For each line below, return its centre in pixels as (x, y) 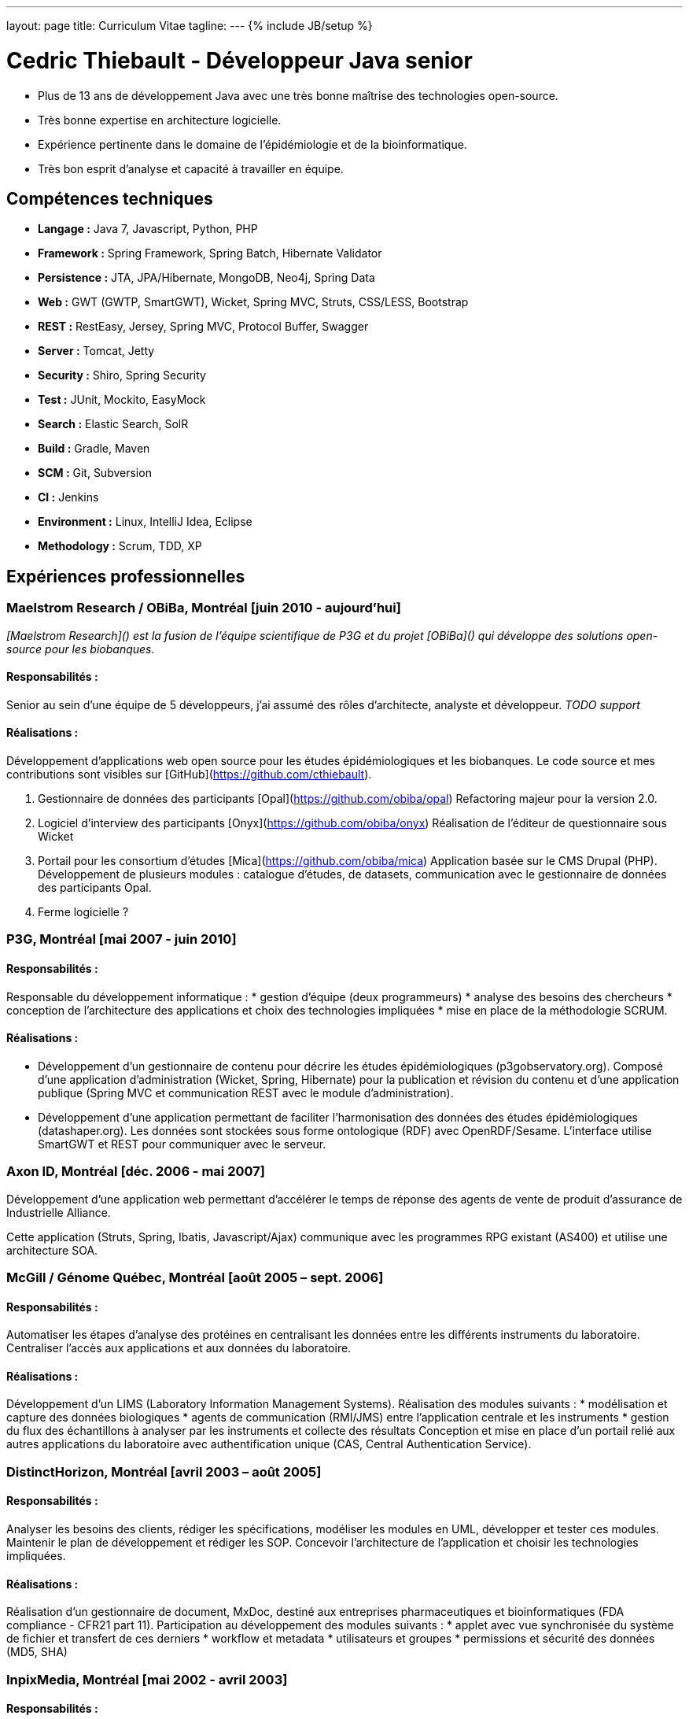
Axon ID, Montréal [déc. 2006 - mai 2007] (136, 1172)
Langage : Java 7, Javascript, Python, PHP (148, 229)
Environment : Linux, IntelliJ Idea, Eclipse (145, 522)
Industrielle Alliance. (59, 1212)
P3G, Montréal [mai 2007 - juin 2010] (122, 939)
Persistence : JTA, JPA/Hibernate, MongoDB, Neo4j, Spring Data (206, 278)
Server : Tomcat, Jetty (96, 351)
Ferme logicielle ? (83, 912)
